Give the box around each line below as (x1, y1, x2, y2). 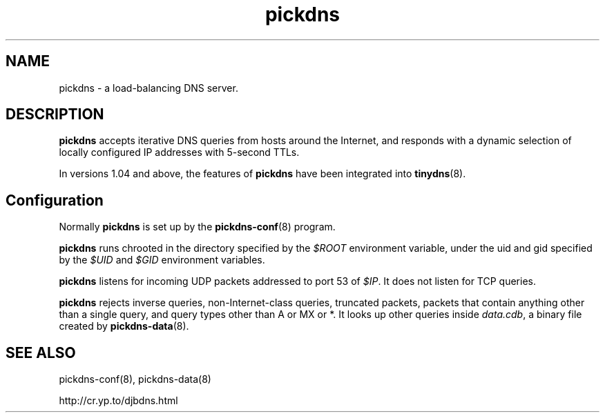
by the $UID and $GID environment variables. (59, 254, 265, 266)
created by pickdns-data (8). (59, 320, 189, 332)
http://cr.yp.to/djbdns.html (59, 395, 178, 407)
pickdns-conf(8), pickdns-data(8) (59, 373, 211, 386)
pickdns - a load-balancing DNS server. (59, 81, 238, 94)
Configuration (6, 191, 104, 209)
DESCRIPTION (6, 106, 104, 123)
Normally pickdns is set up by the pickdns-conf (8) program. (59, 221, 336, 233)
